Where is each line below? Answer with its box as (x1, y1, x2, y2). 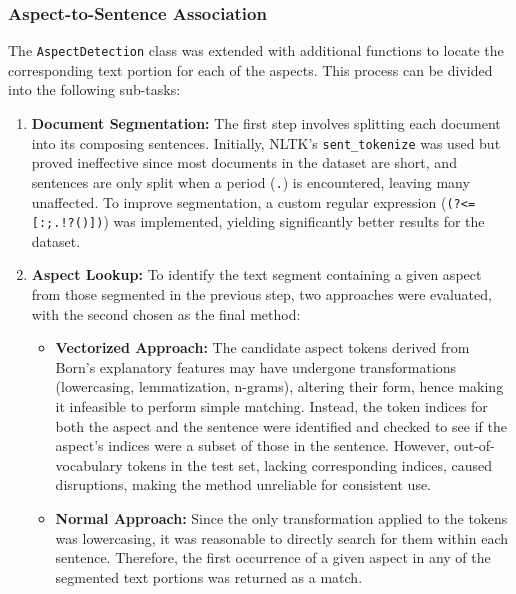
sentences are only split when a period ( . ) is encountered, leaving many (31, 171, 470, 192)
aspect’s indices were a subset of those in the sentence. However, (55, 435, 450, 456)
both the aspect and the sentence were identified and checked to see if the (55, 415, 507, 436)
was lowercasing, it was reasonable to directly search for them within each (55, 527, 509, 548)
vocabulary (55, 454, 123, 475)
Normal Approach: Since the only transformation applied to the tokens (55, 508, 508, 528)
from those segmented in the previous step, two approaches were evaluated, (31, 284, 492, 305)
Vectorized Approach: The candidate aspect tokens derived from (55, 337, 470, 358)
